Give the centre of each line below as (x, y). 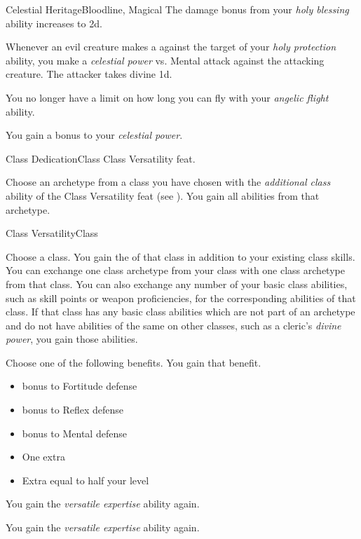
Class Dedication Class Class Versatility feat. (101, 158)
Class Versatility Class (52, 233)
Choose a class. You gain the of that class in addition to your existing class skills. (180, 256)
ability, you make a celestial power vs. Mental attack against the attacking (165, 60)
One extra (43, 457)
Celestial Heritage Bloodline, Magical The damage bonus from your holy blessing (177, 9)
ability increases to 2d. (54, 23)
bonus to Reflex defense (73, 410)
